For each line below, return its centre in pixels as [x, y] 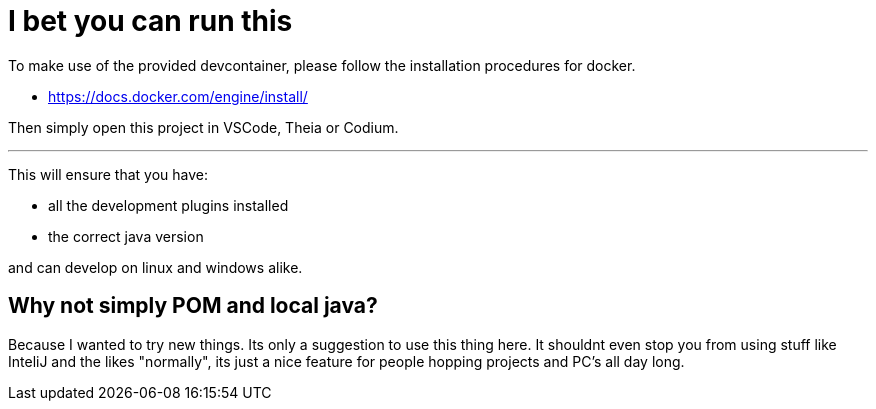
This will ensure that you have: [108, 174]
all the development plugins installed [168, 205]
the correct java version [126, 236]
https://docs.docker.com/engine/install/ [178, 96]
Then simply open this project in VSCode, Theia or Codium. [203, 127]
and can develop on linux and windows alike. [155, 267]
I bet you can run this [150, 21]
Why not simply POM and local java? [193, 306]
